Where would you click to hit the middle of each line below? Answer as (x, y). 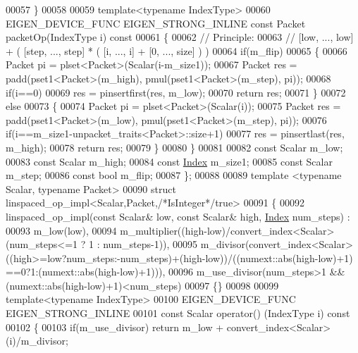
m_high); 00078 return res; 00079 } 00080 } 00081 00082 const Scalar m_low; (174, 147)
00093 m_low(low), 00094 (61, 230)
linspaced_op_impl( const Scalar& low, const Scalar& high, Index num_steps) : (178, 216)
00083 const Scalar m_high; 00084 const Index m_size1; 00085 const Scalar (169, 161)
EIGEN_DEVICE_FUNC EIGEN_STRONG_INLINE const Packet (156, 23)
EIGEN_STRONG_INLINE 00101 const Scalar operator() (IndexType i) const (178, 313)
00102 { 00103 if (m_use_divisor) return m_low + (115, 327)
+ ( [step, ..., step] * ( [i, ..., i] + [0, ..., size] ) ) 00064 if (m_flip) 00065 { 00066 (177, 50)
